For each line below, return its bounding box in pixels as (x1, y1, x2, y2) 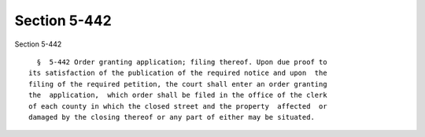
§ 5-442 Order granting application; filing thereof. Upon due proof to (36, 57, 327, 66)
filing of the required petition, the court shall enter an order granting (28, 80, 327, 88)
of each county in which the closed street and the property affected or (28, 102, 327, 110)
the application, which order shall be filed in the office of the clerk (28, 91, 327, 100)
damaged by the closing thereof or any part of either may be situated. (28, 113, 315, 121)
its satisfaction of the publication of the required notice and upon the (28, 68, 327, 78)
